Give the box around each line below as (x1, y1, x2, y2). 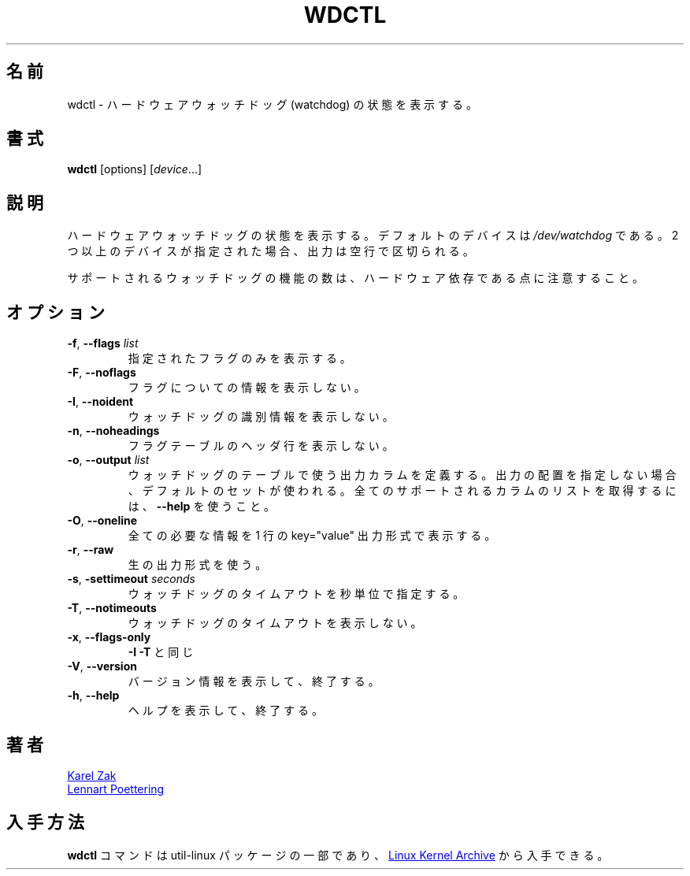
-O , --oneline (67, 514, 138, 528)
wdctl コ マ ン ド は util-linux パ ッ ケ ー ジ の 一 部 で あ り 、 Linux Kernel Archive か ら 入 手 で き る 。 (67, 848, 609, 862)
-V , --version (67, 659, 137, 674)
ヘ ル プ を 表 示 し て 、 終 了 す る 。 (128, 703, 323, 718)
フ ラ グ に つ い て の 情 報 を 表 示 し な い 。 (128, 380, 365, 395)
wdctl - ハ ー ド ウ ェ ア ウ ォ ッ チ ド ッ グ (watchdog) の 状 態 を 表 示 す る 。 (67, 97, 477, 111)
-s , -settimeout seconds (67, 572, 195, 586)
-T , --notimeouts (67, 601, 157, 615)
